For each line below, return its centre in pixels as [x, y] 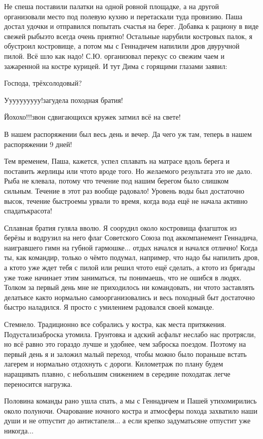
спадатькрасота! [28, 211]
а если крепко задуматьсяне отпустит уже [186, 420]
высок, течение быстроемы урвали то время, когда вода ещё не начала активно [126, 200]
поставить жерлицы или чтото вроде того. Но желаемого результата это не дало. [128, 171]
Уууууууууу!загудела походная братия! [64, 100]
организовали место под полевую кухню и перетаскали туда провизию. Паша [123, 16]
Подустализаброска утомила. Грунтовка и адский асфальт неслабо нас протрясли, [130, 334]
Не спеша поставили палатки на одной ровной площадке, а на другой [111, 6]
